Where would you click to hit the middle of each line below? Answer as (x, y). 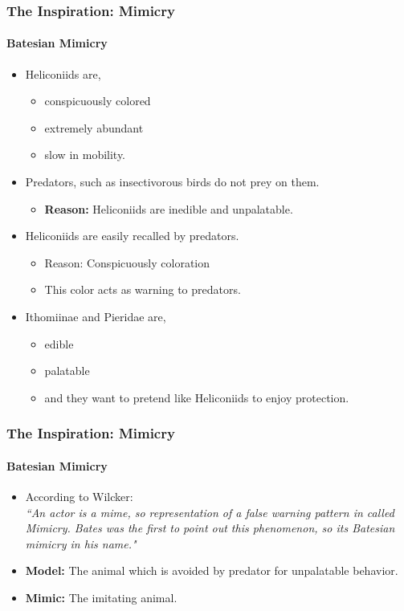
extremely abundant (94, 127)
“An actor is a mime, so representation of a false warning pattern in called (210, 512)
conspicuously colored (98, 101)
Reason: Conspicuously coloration (127, 262)
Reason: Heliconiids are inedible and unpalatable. (169, 208)
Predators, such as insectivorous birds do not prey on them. (172, 182)
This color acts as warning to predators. (143, 289)
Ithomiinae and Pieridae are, (96, 316)
